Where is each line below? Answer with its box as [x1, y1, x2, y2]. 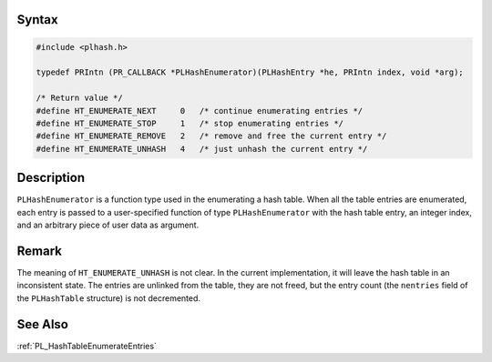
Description [16, 170, 86, 186]
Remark [16, 243, 63, 258]
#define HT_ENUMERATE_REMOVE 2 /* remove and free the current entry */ [36, 131, 387, 141]
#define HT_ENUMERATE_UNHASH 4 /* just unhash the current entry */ [36, 144, 368, 154]
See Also [16, 317, 68, 332]
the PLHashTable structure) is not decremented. [16, 292, 200, 304]
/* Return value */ [36, 93, 123, 104]
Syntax [16, 12, 58, 27]
